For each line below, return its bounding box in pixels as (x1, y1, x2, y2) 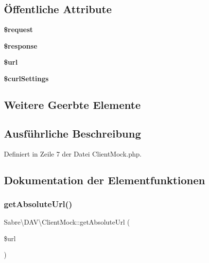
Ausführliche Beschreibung (4, 125, 141, 140)
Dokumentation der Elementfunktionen (4, 172, 205, 187)
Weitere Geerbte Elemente (4, 97, 141, 112)
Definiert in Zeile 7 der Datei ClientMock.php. (4, 148, 142, 158)
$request (4, 24, 33, 35)
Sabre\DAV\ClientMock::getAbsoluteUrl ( (4, 217, 130, 227)
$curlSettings (4, 73, 49, 83)
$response (4, 40, 37, 51)
